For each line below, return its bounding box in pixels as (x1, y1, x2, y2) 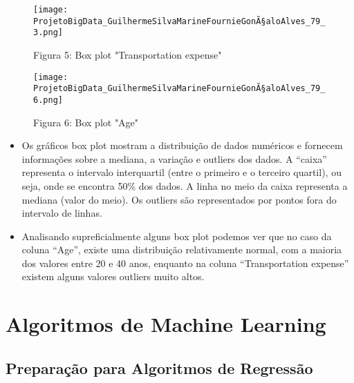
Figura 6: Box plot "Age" (33, 115, 139, 129)
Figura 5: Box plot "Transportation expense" (33, 47, 222, 61)
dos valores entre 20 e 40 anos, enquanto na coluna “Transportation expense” (21, 255, 349, 270)
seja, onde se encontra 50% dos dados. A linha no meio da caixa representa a (21, 178, 348, 193)
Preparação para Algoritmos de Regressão (6, 357, 313, 378)
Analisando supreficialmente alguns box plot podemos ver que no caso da (21, 228, 332, 243)
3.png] (33, 28, 63, 38)
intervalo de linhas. (21, 206, 102, 220)
